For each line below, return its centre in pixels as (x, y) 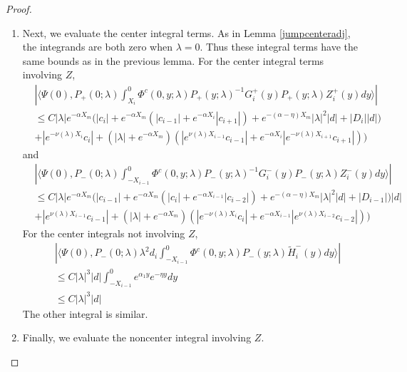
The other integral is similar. (85, 313)
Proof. (19, 9)
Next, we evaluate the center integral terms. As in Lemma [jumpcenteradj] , (186, 32)
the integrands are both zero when (97, 47)
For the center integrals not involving (104, 233)
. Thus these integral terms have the (279, 47)
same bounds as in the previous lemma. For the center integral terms (173, 60)
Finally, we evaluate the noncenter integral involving (137, 337)
